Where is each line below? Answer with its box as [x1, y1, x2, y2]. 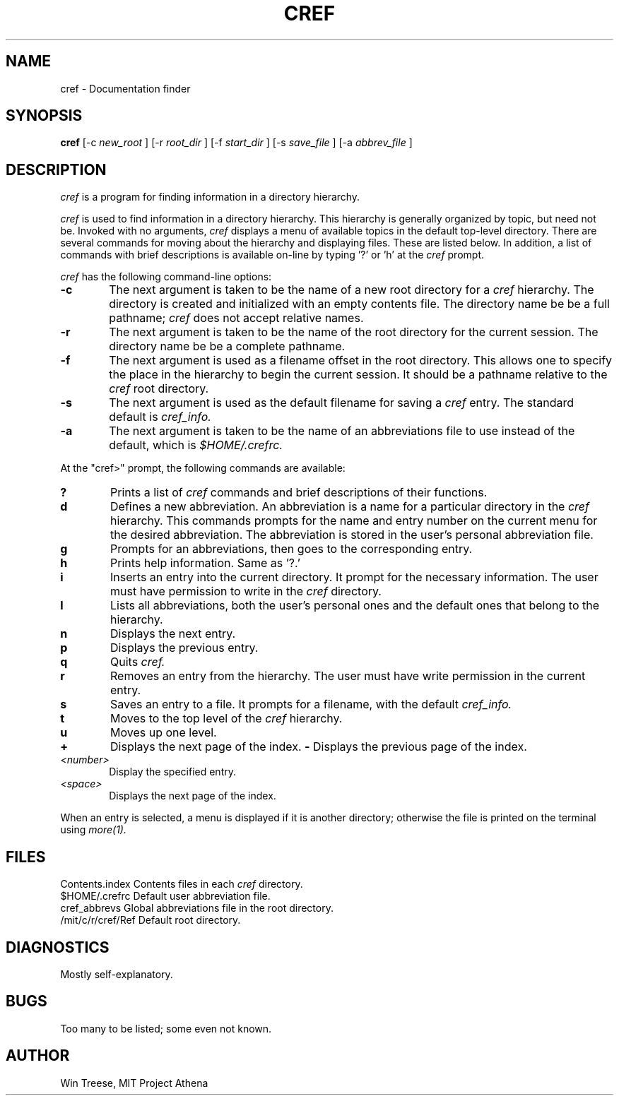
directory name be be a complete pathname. [109, 339, 346, 354]
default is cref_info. [109, 410, 211, 424]
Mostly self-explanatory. [60, 968, 173, 980]
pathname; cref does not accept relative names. [109, 311, 364, 326]
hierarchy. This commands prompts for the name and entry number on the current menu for [110, 513, 598, 528]
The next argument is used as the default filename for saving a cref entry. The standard [109, 395, 574, 410]
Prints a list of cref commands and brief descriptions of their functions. [110, 485, 488, 500]
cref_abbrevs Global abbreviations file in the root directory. [60, 902, 334, 915]
